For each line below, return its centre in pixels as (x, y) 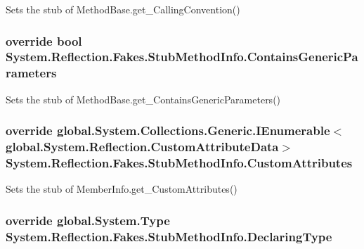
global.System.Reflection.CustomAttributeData (142, 147)
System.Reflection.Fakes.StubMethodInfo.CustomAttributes (179, 163)
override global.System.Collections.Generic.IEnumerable (168, 130)
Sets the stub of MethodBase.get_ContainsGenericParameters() (143, 99)
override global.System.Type (88, 220)
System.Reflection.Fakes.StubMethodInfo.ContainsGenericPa (182, 57)
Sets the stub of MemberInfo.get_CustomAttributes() (122, 189)
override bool (44, 40)
